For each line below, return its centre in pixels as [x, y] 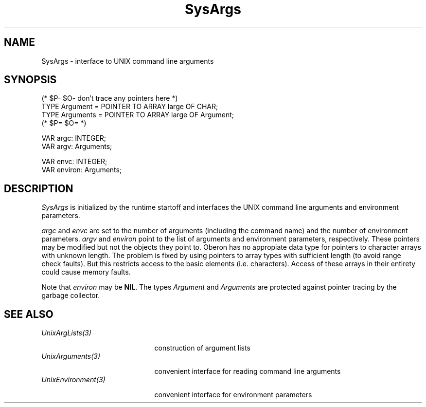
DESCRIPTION [39, 188]
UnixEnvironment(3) [73, 380]
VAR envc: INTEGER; [74, 162]
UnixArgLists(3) [66, 333]
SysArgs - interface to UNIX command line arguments [128, 61]
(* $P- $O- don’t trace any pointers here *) [110, 98]
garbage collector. [71, 296]
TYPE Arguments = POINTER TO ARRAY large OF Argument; [138, 115]
